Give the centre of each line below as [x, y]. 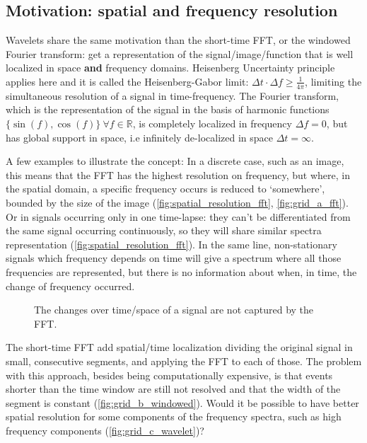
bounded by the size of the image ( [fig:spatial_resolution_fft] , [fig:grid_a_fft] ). [177, 202]
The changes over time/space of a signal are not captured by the [174, 310]
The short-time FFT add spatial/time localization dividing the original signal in [179, 347]
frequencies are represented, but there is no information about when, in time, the [181, 271]
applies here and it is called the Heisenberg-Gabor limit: [127, 81]
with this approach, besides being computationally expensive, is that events [169, 375]
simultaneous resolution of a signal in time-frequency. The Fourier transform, [173, 95]
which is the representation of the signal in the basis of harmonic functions [168, 109]
